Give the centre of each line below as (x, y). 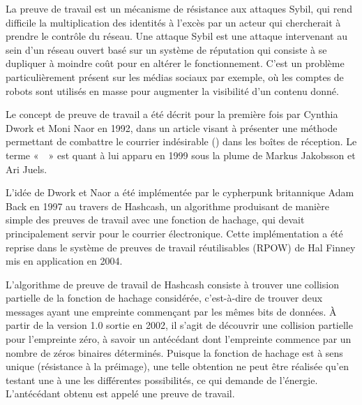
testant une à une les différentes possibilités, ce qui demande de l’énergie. (162, 380)
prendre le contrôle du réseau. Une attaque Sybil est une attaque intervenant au (176, 36)
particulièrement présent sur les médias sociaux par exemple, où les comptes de (175, 76)
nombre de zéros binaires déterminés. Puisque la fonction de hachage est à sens (174, 352)
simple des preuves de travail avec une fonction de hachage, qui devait (155, 220)
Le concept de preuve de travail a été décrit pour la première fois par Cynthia (172, 114)
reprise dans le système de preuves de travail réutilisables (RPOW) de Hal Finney (181, 247)
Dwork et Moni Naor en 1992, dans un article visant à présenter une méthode (172, 127)
